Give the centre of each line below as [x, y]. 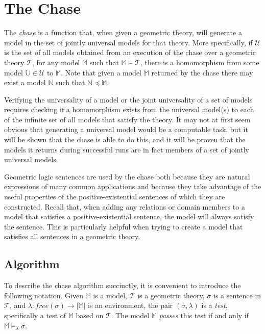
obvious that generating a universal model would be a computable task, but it [126, 129]
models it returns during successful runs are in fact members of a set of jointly [127, 149]
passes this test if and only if [204, 315]
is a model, [110, 295]
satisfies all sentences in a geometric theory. [72, 236]
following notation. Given [44, 295]
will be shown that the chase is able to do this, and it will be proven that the [125, 139]
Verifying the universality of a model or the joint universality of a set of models [128, 99]
